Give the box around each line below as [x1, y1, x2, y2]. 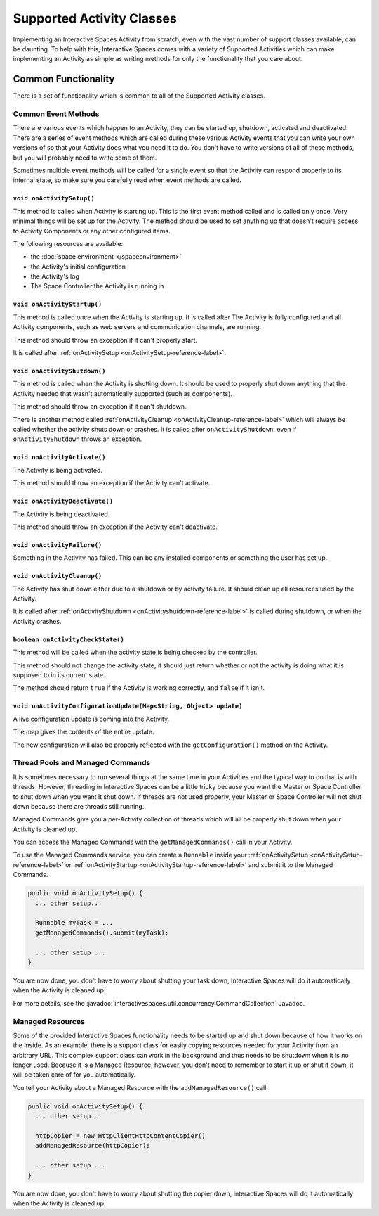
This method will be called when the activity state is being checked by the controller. [13, 648, 258, 657]
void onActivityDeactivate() [13, 497, 114, 506]
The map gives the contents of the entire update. [13, 728, 154, 736]
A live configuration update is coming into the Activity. [13, 715, 170, 723]
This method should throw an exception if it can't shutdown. [13, 402, 187, 411]
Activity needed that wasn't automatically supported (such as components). [13, 389, 233, 397]
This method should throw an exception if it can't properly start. [13, 335, 198, 344]
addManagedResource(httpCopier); [35, 1141, 150, 1150]
